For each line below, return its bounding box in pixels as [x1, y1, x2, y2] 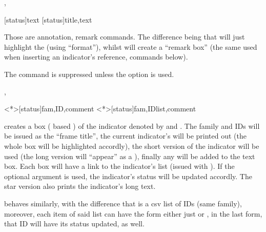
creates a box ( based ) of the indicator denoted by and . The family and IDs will [4, 120, 260, 131]
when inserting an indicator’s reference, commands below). [4, 51, 188, 62]
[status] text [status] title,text [4, 14, 92, 25]
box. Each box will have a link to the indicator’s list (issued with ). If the [4, 161, 235, 171]
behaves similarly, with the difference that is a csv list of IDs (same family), [4, 198, 242, 208]
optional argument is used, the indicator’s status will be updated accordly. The [4, 170, 252, 181]
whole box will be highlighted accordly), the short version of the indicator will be [4, 140, 259, 151]
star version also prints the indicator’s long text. [4, 181, 156, 191]
